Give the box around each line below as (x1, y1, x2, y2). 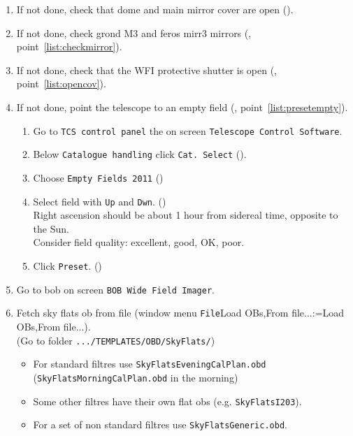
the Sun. (33, 221, 69, 235)
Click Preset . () (33, 258, 102, 272)
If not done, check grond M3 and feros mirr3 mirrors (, (16, 25, 252, 40)
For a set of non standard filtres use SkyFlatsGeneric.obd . (33, 417, 287, 432)
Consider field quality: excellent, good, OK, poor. (33, 235, 245, 249)
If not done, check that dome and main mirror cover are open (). (16, 2, 294, 16)
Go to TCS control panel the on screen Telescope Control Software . (33, 123, 343, 138)
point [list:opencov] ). (16, 76, 106, 91)
